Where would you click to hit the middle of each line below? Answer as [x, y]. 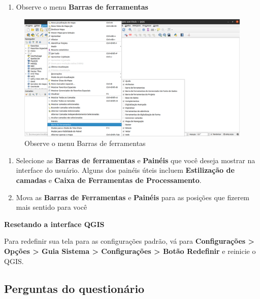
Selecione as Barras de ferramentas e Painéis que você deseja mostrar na [136, 160]
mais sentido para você [52, 207]
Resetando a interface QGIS [54, 224]
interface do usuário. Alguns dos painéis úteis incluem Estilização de [125, 170]
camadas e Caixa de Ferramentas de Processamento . [109, 180]
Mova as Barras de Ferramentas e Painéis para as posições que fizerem [133, 197]
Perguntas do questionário [74, 288]
